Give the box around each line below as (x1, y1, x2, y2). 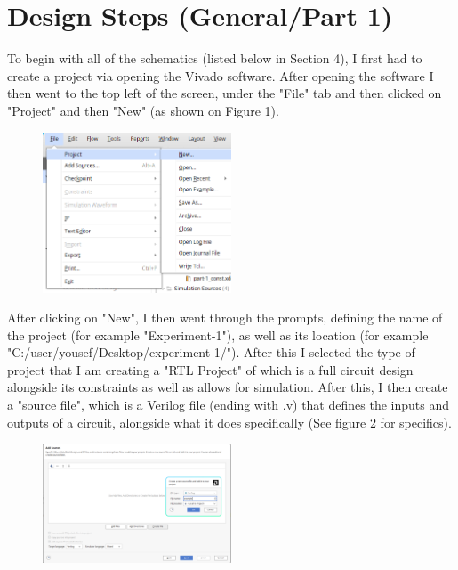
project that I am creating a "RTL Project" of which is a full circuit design (7, 360, 414, 379)
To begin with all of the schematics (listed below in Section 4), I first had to (7, 49, 422, 68)
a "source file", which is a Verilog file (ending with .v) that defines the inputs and (7, 395, 449, 414)
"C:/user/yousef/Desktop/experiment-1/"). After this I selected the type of (7, 343, 415, 362)
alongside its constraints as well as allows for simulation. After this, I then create (7, 378, 448, 396)
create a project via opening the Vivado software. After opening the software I (7, 66, 434, 85)
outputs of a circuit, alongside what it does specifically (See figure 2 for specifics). (7, 412, 452, 431)
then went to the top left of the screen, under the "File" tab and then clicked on (7, 84, 442, 102)
